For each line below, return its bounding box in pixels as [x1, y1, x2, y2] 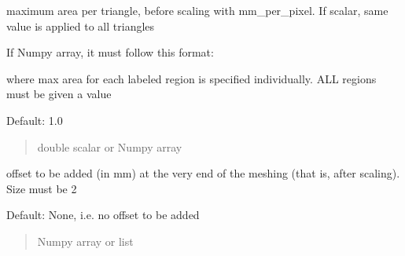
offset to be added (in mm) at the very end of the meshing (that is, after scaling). [6, 165, 400, 181]
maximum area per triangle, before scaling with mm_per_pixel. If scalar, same [6, 2, 388, 18]
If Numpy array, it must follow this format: [6, 44, 214, 60]
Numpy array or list [37, 232, 134, 249]
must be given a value [6, 86, 112, 102]
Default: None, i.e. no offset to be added [6, 207, 200, 223]
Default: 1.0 [6, 112, 63, 128]
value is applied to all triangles [6, 17, 155, 34]
